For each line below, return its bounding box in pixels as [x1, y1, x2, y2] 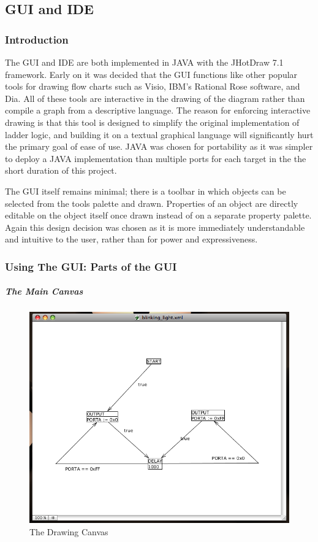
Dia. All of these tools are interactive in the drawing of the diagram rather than [5, 91, 305, 104]
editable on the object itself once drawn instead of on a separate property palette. [5, 209, 312, 222]
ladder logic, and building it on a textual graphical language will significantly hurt [5, 128, 314, 141]
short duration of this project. [5, 164, 117, 177]
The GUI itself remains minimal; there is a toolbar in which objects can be [5, 184, 286, 197]
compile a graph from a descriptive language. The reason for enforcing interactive [5, 104, 311, 117]
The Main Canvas [5, 285, 83, 298]
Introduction [5, 31, 69, 47]
